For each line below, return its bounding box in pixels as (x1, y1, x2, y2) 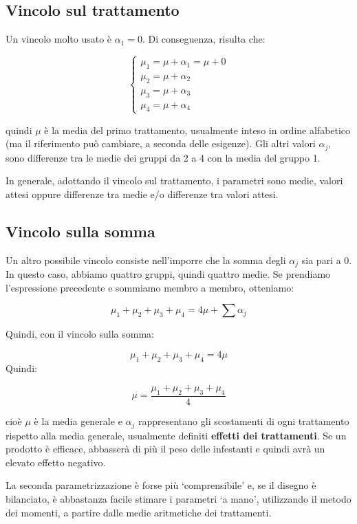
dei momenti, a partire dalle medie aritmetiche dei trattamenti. (6, 505, 272, 519)
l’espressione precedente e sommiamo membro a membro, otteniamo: (6, 280, 294, 294)
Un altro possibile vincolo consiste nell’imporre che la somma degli (6, 252, 286, 267)
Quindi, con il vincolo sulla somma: (6, 327, 155, 341)
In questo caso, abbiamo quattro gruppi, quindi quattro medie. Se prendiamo (6, 267, 331, 281)
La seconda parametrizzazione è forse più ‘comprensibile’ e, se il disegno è (6, 478, 316, 492)
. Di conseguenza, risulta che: (142, 32, 266, 46)
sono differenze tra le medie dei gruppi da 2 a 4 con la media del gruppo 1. (6, 150, 321, 164)
